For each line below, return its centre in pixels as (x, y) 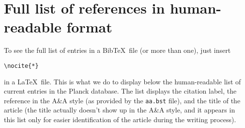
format (89, 27)
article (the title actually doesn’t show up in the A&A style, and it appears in (120, 110)
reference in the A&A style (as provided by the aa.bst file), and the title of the (122, 100)
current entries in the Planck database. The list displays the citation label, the (120, 91)
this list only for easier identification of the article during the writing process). (120, 119)
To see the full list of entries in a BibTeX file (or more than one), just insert (117, 50)
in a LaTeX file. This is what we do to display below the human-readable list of (122, 81)
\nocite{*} (21, 66)
